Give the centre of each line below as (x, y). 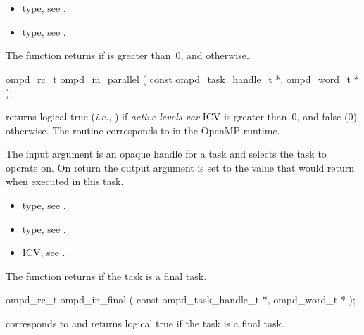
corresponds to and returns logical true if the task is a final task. (145, 323)
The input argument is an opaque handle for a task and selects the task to (166, 154)
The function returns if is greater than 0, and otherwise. (127, 55)
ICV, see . (44, 252)
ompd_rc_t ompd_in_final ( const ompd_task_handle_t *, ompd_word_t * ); (181, 299)
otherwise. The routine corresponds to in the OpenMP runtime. (143, 130)
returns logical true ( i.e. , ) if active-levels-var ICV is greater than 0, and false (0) (181, 116)
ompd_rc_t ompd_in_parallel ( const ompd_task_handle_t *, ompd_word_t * (182, 78)
